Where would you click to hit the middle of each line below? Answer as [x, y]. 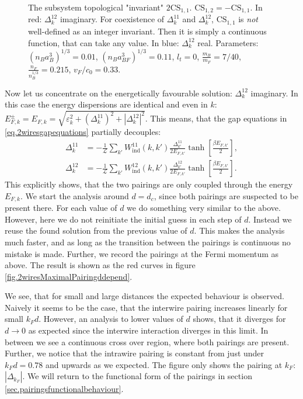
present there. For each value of [61, 208]
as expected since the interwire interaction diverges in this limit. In [148, 330]
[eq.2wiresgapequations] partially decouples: [83, 132]
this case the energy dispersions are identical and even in [106, 104]
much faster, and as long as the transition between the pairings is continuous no [148, 242]
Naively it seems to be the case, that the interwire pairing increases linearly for [146, 307]
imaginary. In [274, 93]
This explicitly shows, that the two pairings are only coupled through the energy [149, 184]
